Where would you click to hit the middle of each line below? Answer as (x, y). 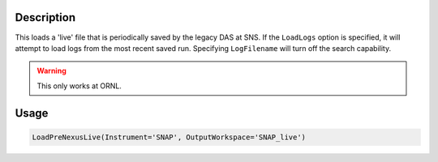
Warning (52, 71)
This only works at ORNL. (79, 86)
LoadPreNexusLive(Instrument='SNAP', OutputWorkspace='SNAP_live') (169, 137)
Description (45, 17)
